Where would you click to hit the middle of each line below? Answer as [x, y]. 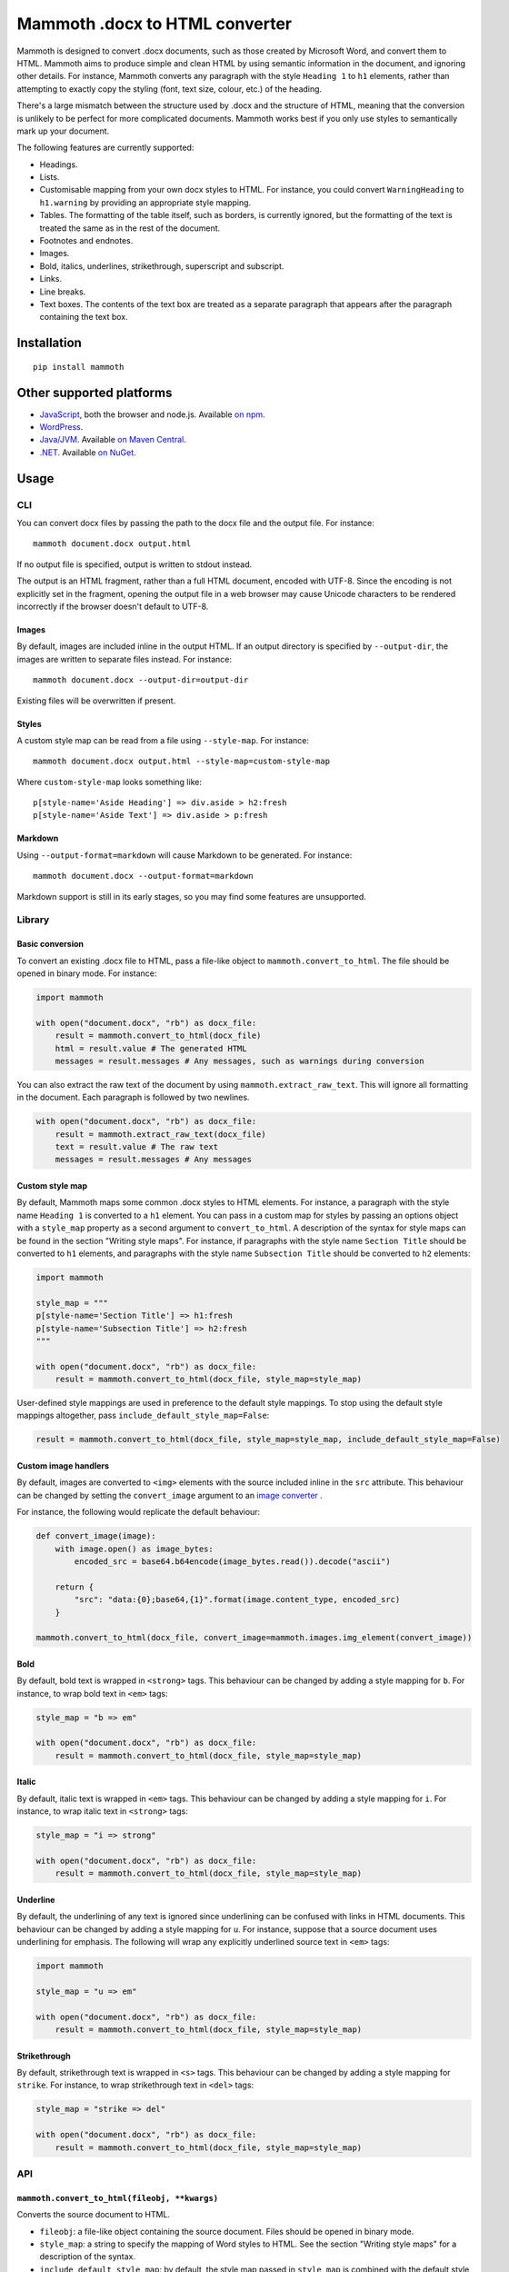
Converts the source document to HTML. [94, 2215]
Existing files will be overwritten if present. [96, 701]
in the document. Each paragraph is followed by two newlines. [133, 1097]
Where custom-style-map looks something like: [109, 782]
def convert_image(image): [96, 1536]
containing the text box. [84, 317]
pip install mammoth [79, 367]
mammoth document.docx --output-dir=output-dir [141, 680]
